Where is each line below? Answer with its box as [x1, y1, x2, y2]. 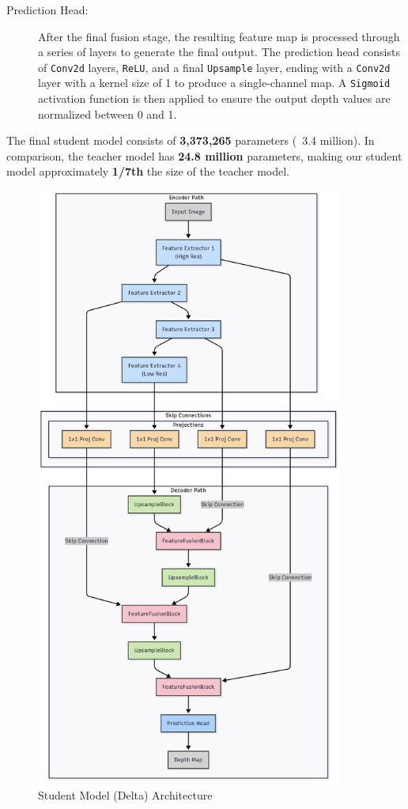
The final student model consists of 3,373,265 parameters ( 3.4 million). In [6, 132, 375, 149]
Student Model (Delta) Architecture [38, 786, 213, 803]
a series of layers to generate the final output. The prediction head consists [38, 43, 400, 60]
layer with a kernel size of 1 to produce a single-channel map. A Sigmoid [38, 74, 391, 91]
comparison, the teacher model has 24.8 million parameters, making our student [6, 147, 402, 164]
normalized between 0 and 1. [38, 105, 177, 122]
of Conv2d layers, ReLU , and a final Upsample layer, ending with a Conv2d [38, 59, 391, 75]
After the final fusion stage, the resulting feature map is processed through [38, 28, 400, 44]
